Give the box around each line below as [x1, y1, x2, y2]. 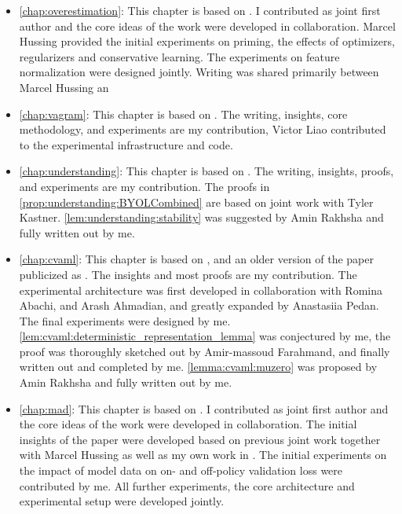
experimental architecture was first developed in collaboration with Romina [19, 281, 382, 298]
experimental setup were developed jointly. [19, 493, 225, 509]
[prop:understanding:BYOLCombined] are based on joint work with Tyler [19, 193, 374, 210]
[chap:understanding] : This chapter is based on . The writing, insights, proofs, [19, 163, 394, 179]
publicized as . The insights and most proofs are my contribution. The [19, 266, 357, 282]
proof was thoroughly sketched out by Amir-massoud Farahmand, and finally [19, 343, 390, 359]
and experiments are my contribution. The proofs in [19, 178, 270, 194]
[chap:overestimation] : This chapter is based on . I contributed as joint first [19, 2, 381, 18]
